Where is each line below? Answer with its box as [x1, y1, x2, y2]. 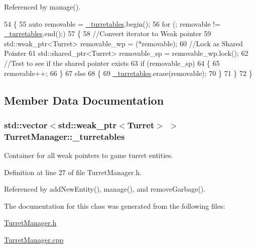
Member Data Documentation [4, 92, 164, 108]
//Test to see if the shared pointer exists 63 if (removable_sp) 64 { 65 [4, 57, 220, 68]
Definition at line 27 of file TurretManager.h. [4, 167, 142, 177]
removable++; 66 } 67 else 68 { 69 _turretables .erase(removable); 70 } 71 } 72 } [4, 67, 252, 78]
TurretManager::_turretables [4, 130, 125, 142]
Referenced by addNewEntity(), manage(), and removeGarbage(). [4, 184, 206, 194]
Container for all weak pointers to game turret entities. [4, 150, 173, 160]
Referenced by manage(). [4, 2, 81, 12]
